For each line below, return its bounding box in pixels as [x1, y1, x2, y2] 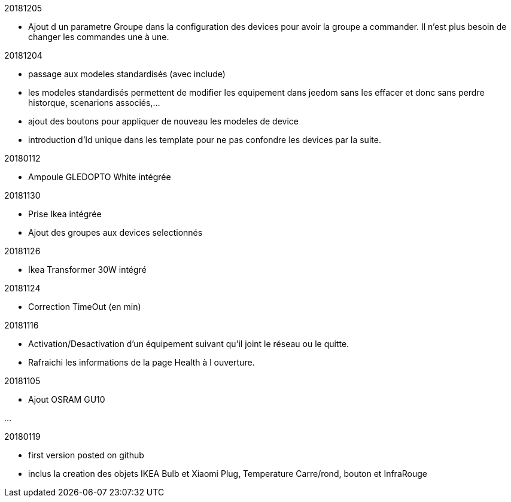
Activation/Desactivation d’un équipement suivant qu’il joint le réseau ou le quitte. [28, 339, 349, 349]
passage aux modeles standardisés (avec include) [28, 69, 226, 79]
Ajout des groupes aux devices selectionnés [28, 227, 203, 238]
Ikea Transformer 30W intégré [28, 264, 147, 275]
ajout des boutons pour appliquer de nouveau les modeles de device [28, 116, 299, 126]
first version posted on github [28, 450, 144, 460]
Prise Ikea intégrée [28, 209, 102, 219]
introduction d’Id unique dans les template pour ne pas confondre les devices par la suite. [28, 135, 381, 145]
